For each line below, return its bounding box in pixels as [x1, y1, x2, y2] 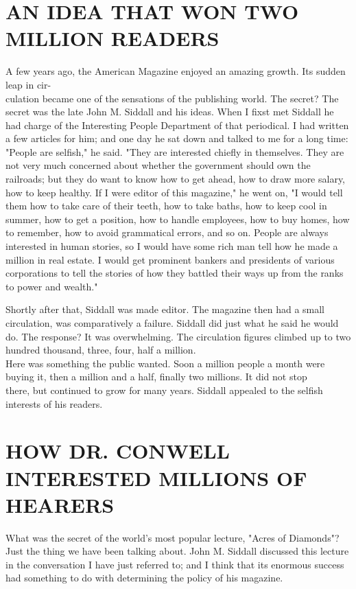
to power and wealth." [5, 279, 98, 293]
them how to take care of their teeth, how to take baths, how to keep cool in [5, 198, 327, 213]
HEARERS [5, 490, 115, 518]
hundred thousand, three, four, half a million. [5, 343, 196, 357]
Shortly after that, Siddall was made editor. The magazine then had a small [5, 302, 325, 316]
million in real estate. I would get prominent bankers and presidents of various [5, 252, 335, 266]
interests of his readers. [5, 396, 103, 411]
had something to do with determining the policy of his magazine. [5, 570, 283, 585]
